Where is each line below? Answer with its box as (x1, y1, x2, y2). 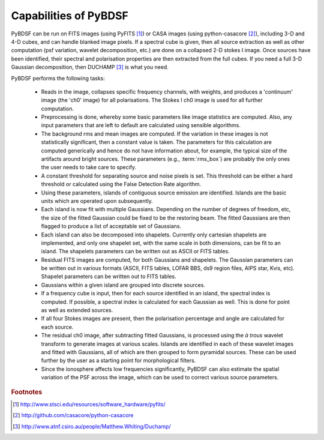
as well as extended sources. (41, 307, 113, 314)
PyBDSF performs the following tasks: (11, 74, 105, 82)
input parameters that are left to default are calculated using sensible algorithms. (41, 122, 241, 129)
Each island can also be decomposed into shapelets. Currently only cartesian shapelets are (41, 231, 267, 238)
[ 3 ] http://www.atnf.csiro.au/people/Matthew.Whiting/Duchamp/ (13, 423, 171, 430)
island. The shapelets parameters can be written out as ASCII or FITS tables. (41, 248, 230, 255)
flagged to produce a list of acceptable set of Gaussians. (41, 223, 182, 230)
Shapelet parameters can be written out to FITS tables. (41, 273, 176, 280)
